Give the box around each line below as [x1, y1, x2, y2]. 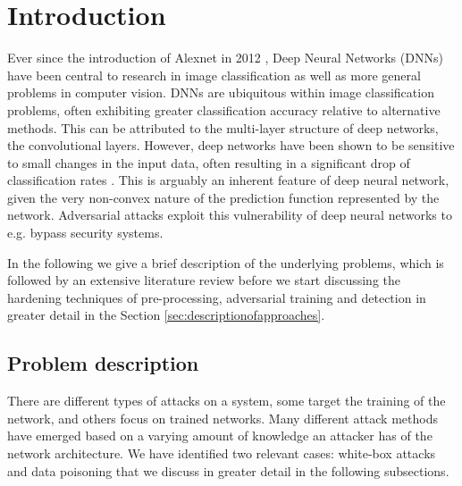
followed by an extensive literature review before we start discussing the [7, 271, 400, 289]
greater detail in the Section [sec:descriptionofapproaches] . [7, 306, 325, 324]
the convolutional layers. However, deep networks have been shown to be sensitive [7, 136, 455, 155]
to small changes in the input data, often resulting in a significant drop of [7, 153, 410, 172]
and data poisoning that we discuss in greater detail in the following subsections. [7, 461, 449, 480]
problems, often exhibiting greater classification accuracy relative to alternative [7, 100, 441, 119]
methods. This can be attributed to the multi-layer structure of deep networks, [7, 118, 439, 137]
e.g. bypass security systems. [7, 223, 164, 242]
